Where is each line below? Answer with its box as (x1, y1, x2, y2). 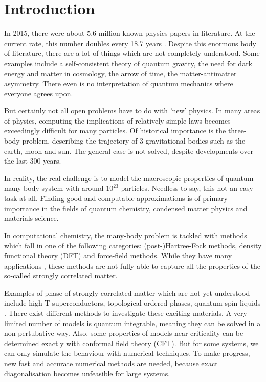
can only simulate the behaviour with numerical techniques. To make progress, (4, 348, 250, 358)
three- (228, 125, 247, 136)
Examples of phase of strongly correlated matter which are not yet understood (4, 287, 250, 298)
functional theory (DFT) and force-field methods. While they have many (4, 250, 232, 260)
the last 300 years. (4, 155, 61, 166)
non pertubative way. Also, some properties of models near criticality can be (4, 328, 243, 338)
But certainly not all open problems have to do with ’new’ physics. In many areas (4, 105, 260, 116)
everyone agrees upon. (4, 88, 73, 98)
